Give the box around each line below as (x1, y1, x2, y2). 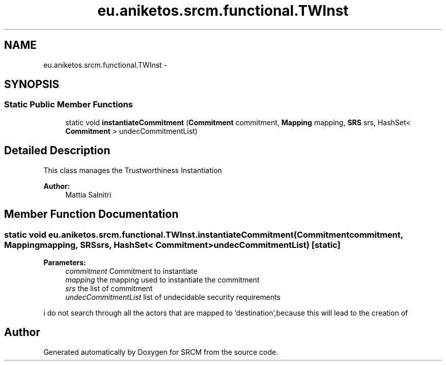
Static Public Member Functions (4, 99, 133, 110)
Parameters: (43, 258, 86, 267)
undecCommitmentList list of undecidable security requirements (65, 292, 281, 301)
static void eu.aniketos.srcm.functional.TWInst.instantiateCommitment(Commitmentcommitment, (4, 229, 403, 240)
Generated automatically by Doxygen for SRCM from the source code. (43, 347, 278, 356)
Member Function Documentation (4, 208, 179, 221)
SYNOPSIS (4, 78, 60, 91)
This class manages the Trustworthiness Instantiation (43, 165, 222, 175)
